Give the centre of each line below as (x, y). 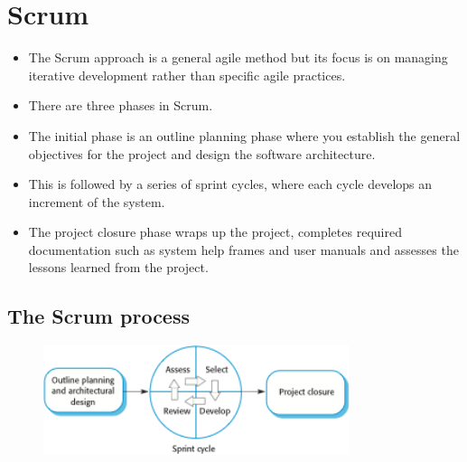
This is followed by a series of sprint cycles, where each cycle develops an (230, 184)
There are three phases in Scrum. (121, 105)
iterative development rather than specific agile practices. (187, 75)
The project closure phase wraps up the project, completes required (215, 232)
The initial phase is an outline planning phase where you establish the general (244, 135)
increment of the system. (97, 201)
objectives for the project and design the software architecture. (202, 153)
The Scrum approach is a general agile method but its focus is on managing (238, 57)
